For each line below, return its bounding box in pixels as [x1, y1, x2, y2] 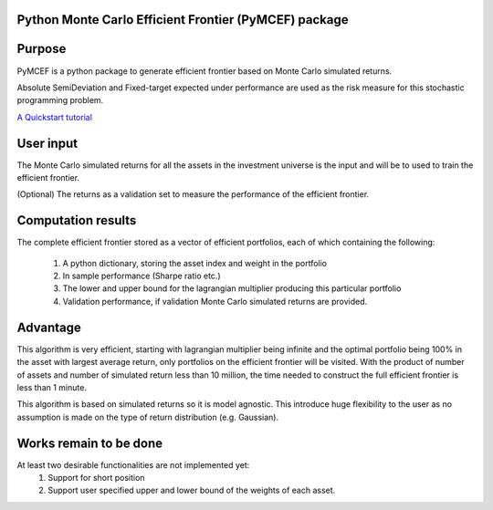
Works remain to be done [16, 435, 163, 451]
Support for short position [47, 473, 145, 484]
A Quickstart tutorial [16, 111, 93, 122]
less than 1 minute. [16, 381, 87, 392]
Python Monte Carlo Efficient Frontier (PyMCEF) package [16, 12, 349, 27]
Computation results [16, 213, 137, 228]
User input [16, 135, 78, 151]
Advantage [16, 319, 82, 335]
